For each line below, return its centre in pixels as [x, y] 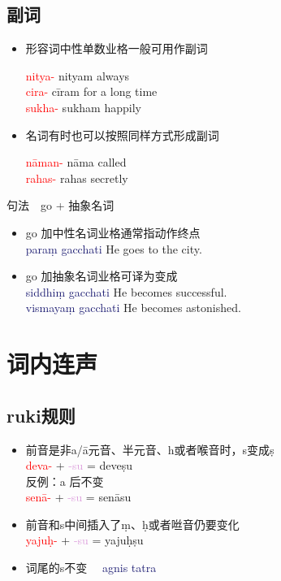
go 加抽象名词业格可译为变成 [102, 276]
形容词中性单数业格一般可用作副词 [117, 48]
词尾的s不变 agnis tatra [91, 568]
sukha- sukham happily [83, 107]
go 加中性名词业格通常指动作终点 [113, 232]
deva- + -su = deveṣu [79, 465]
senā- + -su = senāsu [78, 497]
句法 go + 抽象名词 [61, 205]
